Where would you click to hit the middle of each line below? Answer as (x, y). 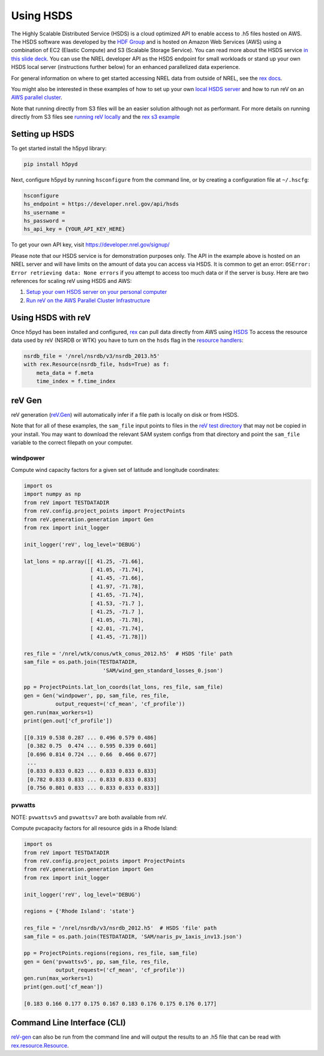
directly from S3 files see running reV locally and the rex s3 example (95, 117)
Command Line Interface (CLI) (68, 1023)
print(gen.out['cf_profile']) (68, 720)
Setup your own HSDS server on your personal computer (97, 292)
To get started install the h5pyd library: (59, 148)
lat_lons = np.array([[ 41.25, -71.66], (84, 561)
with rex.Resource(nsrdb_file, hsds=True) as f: (97, 365)
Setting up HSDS (43, 134)
